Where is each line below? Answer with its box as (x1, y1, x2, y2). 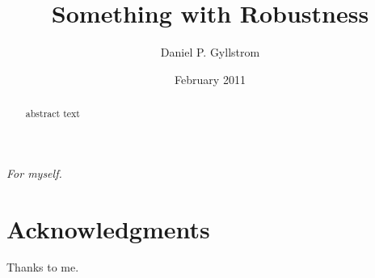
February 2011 (175, 70, 246, 87)
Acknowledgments (6, 212, 210, 245)
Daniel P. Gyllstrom (160, 44, 260, 61)
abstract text (25, 107, 80, 120)
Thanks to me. (6, 259, 79, 276)
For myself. (6, 164, 62, 181)
